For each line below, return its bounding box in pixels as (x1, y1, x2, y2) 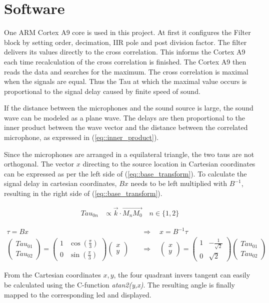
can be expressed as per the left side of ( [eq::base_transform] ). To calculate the (4, 168, 247, 178)
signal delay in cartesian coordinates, (4, 178, 117, 188)
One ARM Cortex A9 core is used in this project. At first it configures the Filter (4, 27, 251, 37)
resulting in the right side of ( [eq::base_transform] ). (4, 188, 162, 198)
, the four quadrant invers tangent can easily (113, 269, 250, 280)
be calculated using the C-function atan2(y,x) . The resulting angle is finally (4, 279, 235, 289)
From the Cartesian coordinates (4, 269, 101, 280)
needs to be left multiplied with (130, 178, 227, 188)
